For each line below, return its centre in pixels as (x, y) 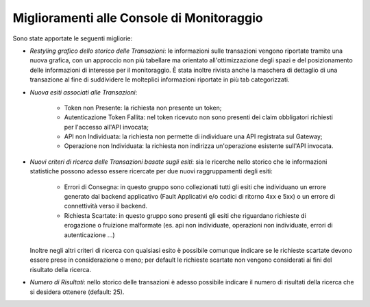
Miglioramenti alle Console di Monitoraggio (138, 18)
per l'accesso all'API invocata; (106, 127)
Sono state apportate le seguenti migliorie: (73, 38)
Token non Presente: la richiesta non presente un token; (143, 108)
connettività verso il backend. (106, 206)
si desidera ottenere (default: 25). (77, 292)
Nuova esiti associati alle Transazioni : (84, 92)
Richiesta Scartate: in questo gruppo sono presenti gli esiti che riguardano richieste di (185, 215)
